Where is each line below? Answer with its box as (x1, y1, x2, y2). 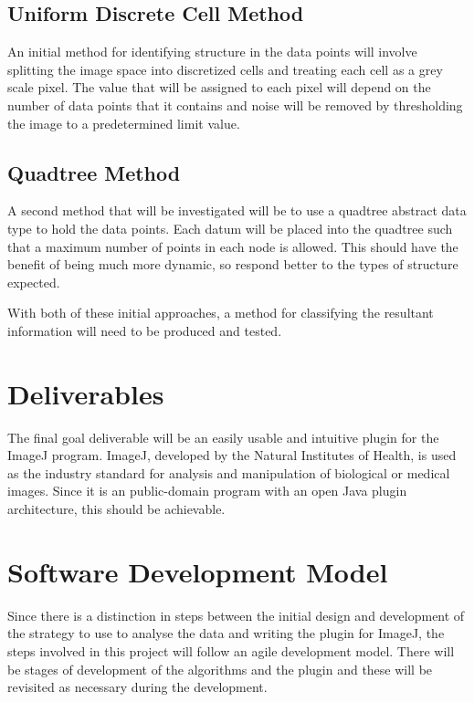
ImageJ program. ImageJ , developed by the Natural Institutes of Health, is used (7, 445, 457, 465)
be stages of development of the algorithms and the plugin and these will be (7, 659, 433, 678)
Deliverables (7, 374, 164, 412)
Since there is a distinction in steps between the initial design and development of (7, 605, 465, 624)
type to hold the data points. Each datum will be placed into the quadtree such (7, 218, 453, 237)
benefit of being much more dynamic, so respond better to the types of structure (7, 255, 458, 274)
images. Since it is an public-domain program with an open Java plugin (7, 481, 407, 500)
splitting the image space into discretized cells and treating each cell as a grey (7, 59, 443, 79)
